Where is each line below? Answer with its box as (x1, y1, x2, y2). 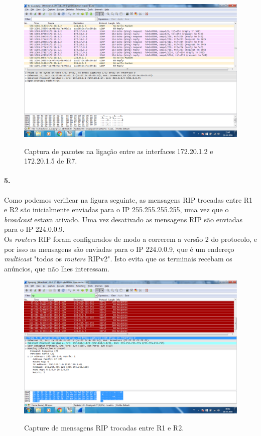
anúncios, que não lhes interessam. (4, 263, 109, 273)
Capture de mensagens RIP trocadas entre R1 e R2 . (24, 422, 184, 432)
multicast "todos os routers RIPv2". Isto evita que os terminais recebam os (4, 253, 232, 264)
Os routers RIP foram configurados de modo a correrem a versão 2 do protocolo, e (4, 233, 257, 244)
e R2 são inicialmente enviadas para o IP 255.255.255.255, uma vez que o (4, 204, 229, 215)
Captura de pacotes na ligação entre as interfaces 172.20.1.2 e (24, 146, 213, 156)
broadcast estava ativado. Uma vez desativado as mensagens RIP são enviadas (4, 214, 242, 224)
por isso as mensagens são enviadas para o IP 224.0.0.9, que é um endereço (4, 243, 234, 254)
